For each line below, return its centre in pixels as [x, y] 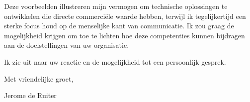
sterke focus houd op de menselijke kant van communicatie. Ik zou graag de [119, 26]
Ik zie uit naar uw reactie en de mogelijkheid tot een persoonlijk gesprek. [115, 61]
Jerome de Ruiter [30, 95]
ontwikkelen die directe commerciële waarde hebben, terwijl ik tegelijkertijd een [125, 16]
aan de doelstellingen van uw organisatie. [67, 45]
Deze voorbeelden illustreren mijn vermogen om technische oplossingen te [116, 6]
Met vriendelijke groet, [39, 78]
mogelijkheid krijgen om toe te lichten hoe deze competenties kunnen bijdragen [125, 35]
